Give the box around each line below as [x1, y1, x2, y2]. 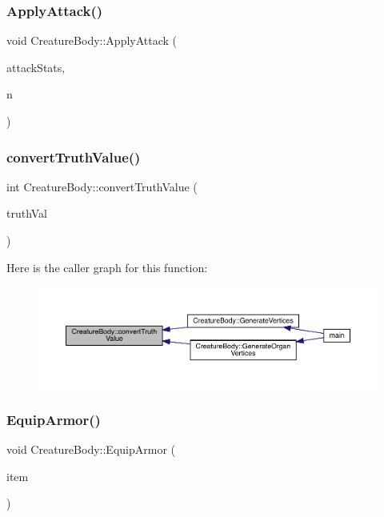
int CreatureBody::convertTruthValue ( [6, 178, 198, 194]
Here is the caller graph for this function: [6, 258, 208, 275]
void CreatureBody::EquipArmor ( [6, 440, 175, 457]
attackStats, [6, 58, 66, 75]
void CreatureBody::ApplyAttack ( [6, 32, 178, 49]
